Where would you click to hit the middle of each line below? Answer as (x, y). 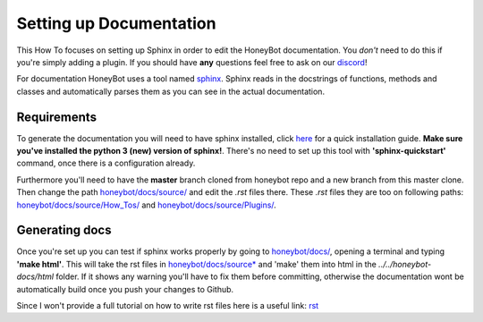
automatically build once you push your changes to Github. (125, 289)
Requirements (57, 117)
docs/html (35, 276)
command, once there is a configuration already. (106, 163)
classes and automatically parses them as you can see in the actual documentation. (171, 91)
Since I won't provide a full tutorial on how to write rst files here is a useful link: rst (168, 306)
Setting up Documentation (116, 23)
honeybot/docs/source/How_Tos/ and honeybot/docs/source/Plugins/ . (146, 205)
